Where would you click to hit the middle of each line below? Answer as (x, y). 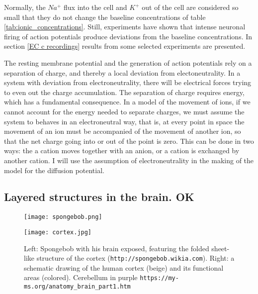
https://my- (159, 278)
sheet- (220, 248)
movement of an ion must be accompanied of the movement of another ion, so (123, 131)
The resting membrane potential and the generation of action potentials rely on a (128, 62)
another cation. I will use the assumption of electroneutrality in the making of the (129, 160)
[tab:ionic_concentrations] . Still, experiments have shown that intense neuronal (125, 27)
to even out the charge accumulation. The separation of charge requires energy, (124, 92)
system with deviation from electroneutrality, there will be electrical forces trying (128, 82)
